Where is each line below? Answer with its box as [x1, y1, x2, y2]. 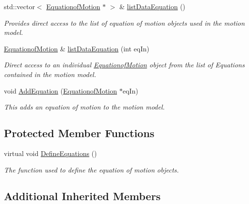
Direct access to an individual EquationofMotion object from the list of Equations [4, 60, 245, 70]
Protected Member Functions [4, 126, 155, 141]
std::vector [4, 1, 35, 11]
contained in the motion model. [4, 69, 96, 79]
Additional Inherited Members [4, 188, 161, 203]
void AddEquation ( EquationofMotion [4, 85, 117, 95]
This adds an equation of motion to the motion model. [4, 102, 165, 112]
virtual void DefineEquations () [4, 148, 97, 158]
